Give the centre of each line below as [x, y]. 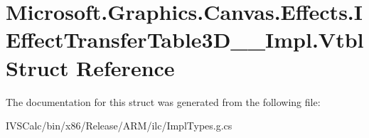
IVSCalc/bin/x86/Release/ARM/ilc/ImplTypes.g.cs [119, 126]
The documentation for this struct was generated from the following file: [163, 101]
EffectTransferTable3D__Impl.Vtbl [185, 39]
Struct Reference [90, 67]
